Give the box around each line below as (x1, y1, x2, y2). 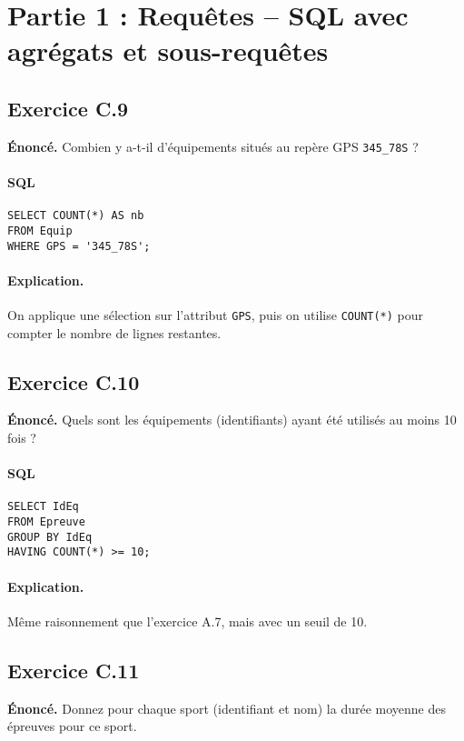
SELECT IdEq (7, 500, 79, 514)
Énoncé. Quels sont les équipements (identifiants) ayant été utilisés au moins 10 (7, 410, 457, 429)
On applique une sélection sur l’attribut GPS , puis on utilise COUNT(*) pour (7, 305, 424, 324)
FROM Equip (7, 224, 73, 237)
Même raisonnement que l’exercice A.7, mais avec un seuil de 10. (7, 611, 368, 630)
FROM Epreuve (7, 516, 85, 529)
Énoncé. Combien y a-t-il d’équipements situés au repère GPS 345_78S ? (7, 136, 419, 155)
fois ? (7, 428, 36, 447)
